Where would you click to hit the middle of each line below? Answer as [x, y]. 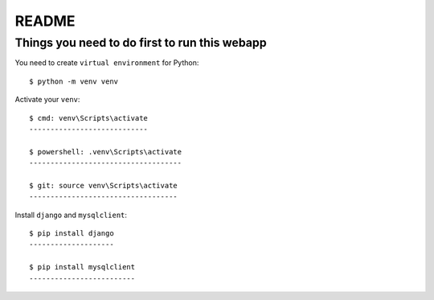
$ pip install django [72, 234]
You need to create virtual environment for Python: [107, 63]
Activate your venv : [47, 100]
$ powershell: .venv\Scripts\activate [106, 152]
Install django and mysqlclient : [71, 215]
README [45, 21]
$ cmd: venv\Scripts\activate [89, 118]
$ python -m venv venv [74, 81]
